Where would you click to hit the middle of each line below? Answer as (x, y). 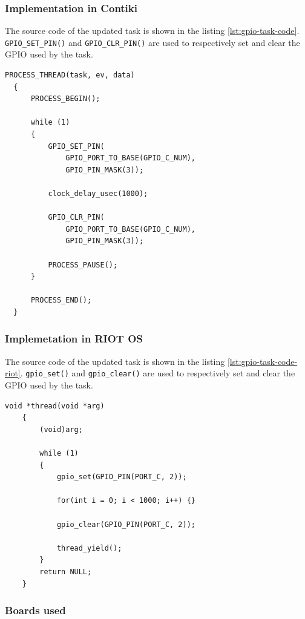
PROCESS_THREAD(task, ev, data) (70, 75)
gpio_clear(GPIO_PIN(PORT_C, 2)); (126, 524)
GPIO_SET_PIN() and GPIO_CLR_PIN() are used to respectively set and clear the (152, 42)
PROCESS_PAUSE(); (83, 265)
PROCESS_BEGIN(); (65, 99)
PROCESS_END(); (61, 300)
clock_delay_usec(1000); (98, 194)
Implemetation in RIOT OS (74, 339)
